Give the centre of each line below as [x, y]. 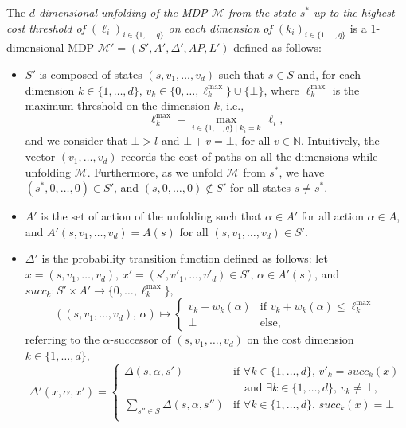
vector [40, 156]
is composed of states [91, 74]
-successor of [141, 339]
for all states [260, 187]
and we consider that [76, 140]
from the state [262, 12]
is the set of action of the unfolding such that [151, 216]
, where [281, 89]
